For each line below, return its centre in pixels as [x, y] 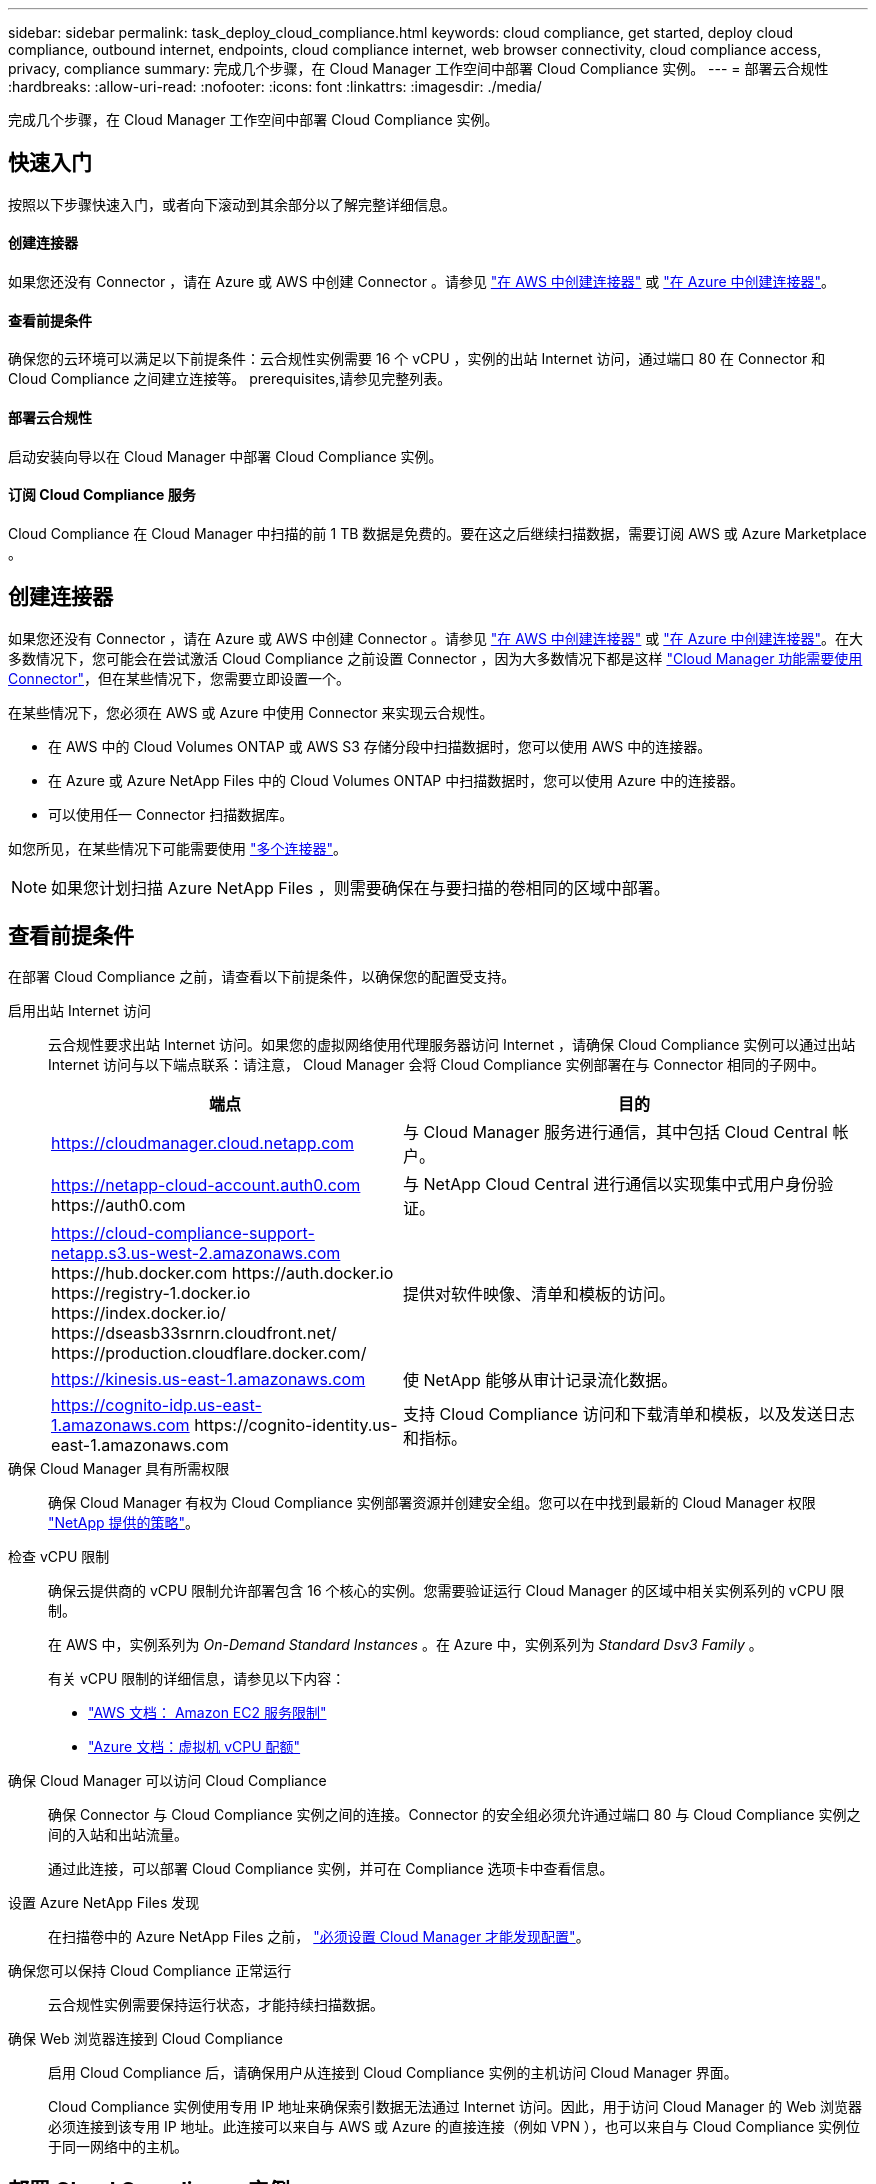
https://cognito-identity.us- [296, 1425]
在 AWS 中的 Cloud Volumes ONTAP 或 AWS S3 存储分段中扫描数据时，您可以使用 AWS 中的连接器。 [380, 746]
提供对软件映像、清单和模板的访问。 [539, 1294]
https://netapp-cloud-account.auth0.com [206, 1185]
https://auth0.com [118, 1205]
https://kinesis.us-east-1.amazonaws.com [208, 1379]
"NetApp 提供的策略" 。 [124, 1523]
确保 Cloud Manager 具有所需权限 [119, 1469]
